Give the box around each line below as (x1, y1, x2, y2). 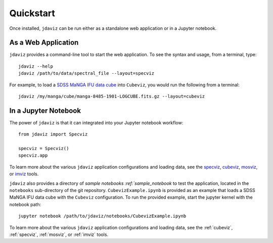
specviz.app (18, 153, 48, 159)
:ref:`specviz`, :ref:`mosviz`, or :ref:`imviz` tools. (9, 231, 109, 237)
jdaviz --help (18, 63, 53, 69)
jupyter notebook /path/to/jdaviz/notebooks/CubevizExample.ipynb (18, 213, 187, 219)
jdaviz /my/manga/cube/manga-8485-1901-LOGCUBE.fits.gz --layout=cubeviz (18, 93, 205, 100)
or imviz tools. (9, 171, 39, 177)
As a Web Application (9, 38, 79, 47)
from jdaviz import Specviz (18, 131, 88, 137)
